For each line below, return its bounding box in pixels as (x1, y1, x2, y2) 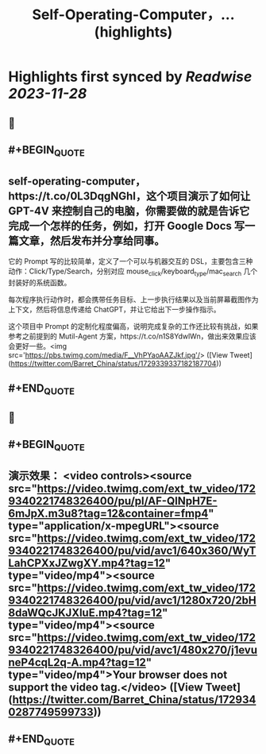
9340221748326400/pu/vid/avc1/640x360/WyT (8, 543, 256, 557)
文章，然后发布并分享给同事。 (18, 234, 165, 247)
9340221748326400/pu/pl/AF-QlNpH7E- (8, 494, 218, 508)
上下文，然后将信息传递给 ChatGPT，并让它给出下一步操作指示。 (8, 304, 221, 314)
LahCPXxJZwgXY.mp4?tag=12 (8, 556, 165, 570)
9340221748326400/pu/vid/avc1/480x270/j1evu (8, 643, 258, 656)
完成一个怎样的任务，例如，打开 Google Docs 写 (8, 218, 245, 233)
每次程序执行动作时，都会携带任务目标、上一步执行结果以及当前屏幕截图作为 (8, 294, 259, 304)
